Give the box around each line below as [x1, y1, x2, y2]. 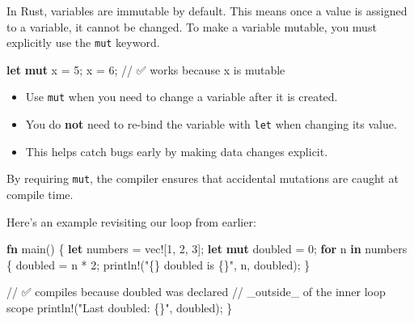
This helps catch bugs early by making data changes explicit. [25, 142, 328, 159]
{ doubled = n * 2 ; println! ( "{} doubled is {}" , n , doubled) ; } [6, 256, 310, 273]
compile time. [6, 186, 74, 202]
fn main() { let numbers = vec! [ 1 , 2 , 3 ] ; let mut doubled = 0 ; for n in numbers [6, 240, 408, 257]
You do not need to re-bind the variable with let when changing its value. [25, 116, 397, 133]
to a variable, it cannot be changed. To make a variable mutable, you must [6, 18, 377, 35]
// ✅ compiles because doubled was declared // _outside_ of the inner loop [6, 283, 386, 300]
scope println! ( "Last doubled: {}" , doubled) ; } [6, 299, 233, 316]
